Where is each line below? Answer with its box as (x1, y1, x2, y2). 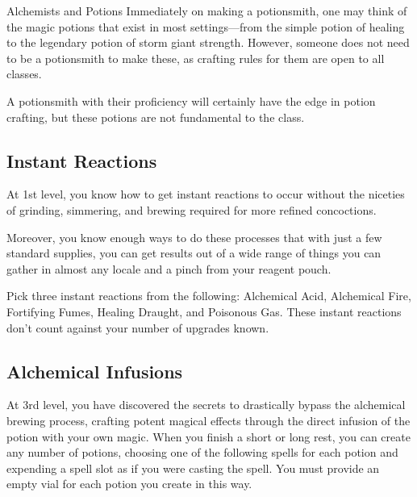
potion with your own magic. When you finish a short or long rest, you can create (6, 428, 411, 445)
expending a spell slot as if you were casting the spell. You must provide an (6, 459, 380, 476)
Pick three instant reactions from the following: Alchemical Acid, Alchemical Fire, (6, 287, 411, 304)
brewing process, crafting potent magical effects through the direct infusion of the (6, 411, 411, 428)
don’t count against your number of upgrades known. (6, 319, 269, 336)
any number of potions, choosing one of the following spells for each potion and (6, 444, 398, 461)
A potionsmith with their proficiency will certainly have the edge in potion (6, 92, 376, 109)
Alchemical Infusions (6, 358, 183, 383)
